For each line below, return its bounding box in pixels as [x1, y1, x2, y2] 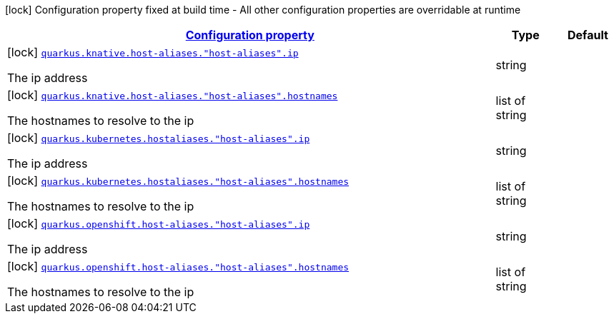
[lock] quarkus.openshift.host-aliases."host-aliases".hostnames [7, 259, 350, 273]
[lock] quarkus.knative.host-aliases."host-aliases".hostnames [7, 88, 338, 102]
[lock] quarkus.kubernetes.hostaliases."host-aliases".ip [7, 131, 310, 145]
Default [567, 28, 608, 42]
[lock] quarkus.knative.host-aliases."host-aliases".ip [7, 45, 299, 59]
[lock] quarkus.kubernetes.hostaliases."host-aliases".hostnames [7, 173, 350, 188]
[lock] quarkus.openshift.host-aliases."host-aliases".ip [7, 216, 310, 231]
